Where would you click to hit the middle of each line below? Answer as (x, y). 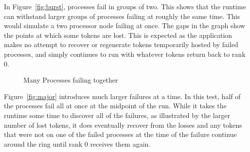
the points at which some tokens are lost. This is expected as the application (118, 35)
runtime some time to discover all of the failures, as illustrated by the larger (117, 115)
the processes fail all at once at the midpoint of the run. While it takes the (115, 106)
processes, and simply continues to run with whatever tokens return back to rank (125, 54)
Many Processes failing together (71, 80)
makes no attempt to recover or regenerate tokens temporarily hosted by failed (121, 44)
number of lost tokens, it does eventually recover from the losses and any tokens (123, 125)
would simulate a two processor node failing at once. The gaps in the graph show (125, 25)
